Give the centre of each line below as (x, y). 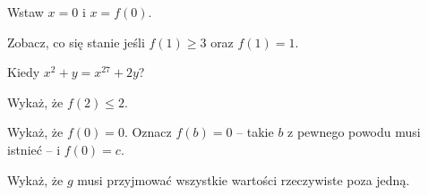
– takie (255, 132)
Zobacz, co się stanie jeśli (76, 42)
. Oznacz (148, 132)
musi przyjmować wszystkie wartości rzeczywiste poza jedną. (244, 179)
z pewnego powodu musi (354, 132)
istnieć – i (34, 149)
